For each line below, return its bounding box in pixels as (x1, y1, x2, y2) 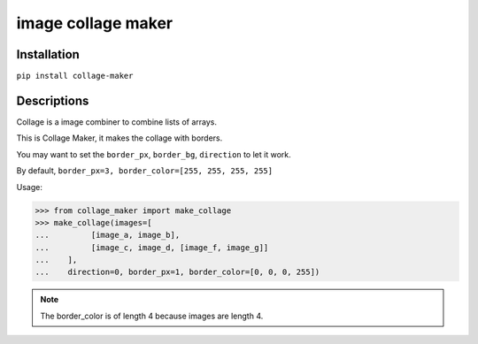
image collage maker (16, 13, 173, 33)
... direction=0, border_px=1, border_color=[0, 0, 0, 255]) (35, 267, 320, 278)
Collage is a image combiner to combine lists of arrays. (16, 116, 217, 127)
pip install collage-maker (16, 71, 134, 81)
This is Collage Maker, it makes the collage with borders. (16, 133, 223, 143)
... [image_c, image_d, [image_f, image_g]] (35, 242, 269, 252)
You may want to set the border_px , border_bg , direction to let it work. (16, 149, 291, 159)
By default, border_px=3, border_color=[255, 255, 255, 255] (16, 165, 274, 176)
